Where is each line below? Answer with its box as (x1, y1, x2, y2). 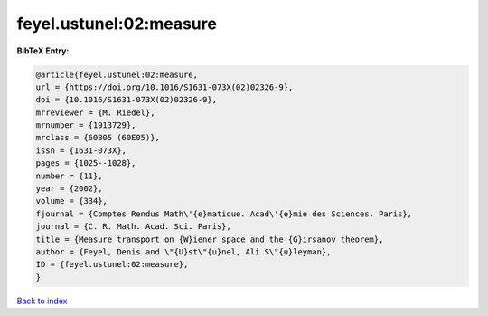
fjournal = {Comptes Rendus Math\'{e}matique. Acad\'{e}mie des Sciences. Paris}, (35, 208, 413, 219)
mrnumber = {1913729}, (35, 120, 136, 130)
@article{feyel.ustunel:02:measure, (35, 69, 199, 80)
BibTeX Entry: (16, 45, 70, 56)
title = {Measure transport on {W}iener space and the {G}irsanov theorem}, (35, 234, 384, 244)
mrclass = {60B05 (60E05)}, (35, 132, 160, 143)
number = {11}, (35, 170, 103, 181)
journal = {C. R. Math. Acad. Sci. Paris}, (35, 222, 232, 232)
